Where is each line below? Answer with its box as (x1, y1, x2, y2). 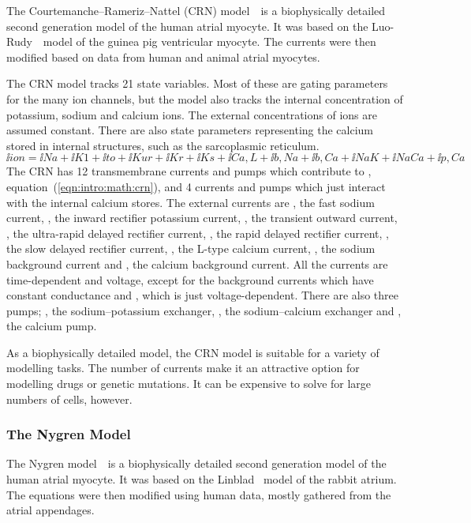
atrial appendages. (6, 502, 95, 518)
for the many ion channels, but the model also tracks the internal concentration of (6, 90, 403, 107)
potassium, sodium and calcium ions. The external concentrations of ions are (6, 106, 377, 122)
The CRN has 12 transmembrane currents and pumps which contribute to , (6, 163, 372, 179)
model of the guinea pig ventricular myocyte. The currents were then (43, 33, 376, 50)
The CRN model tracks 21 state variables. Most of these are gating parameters (6, 75, 388, 92)
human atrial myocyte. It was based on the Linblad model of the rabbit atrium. (6, 471, 397, 487)
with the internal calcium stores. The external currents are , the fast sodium (6, 194, 375, 210)
